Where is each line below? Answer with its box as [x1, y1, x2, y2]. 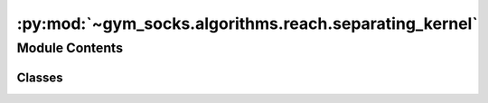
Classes [16, 70, 63, 85]
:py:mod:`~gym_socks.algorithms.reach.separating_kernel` [16, 14, 478, 33]
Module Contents [16, 40, 124, 56]
